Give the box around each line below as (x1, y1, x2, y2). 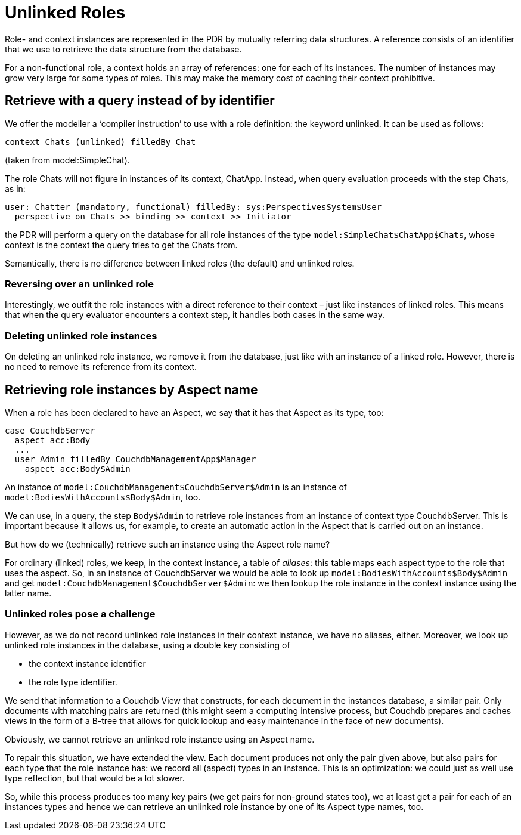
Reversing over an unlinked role (5, 277, 154, 290)
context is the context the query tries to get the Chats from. (5, 239, 238, 250)
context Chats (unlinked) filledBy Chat (5, 137, 196, 147)
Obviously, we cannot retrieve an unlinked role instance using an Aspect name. (5, 734, 315, 744)
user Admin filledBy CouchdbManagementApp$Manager (14, 454, 256, 464)
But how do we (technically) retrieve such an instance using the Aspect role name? (5, 539, 330, 549)
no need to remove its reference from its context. (5, 361, 197, 372)
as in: (5, 183, 26, 194)
